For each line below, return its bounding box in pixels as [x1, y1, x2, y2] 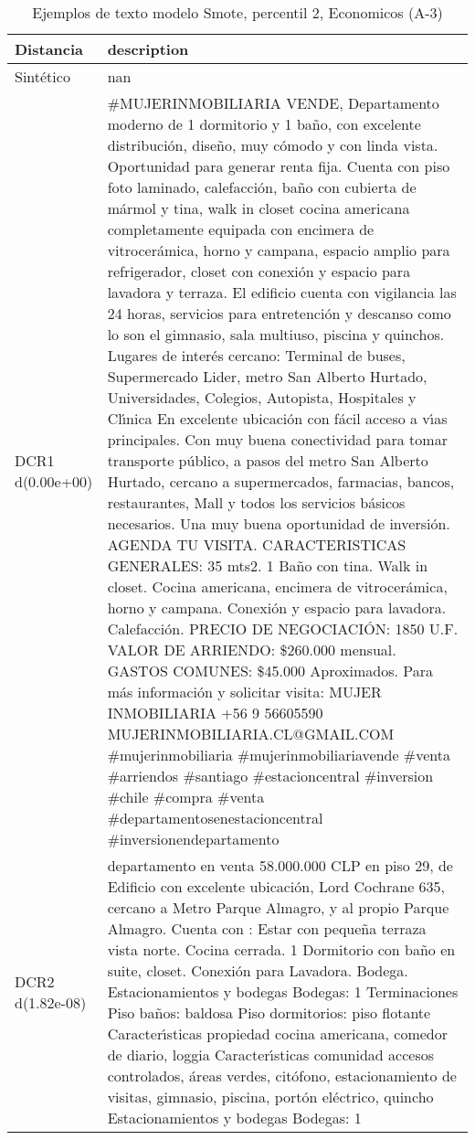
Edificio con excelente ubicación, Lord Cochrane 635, [107, 876, 446, 897]
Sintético [15, 66, 70, 87]
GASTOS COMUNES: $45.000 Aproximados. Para [107, 660, 433, 681]
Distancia [15, 38, 84, 59]
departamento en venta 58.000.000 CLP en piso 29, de [107, 855, 453, 876]
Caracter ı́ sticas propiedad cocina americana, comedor [107, 1023, 449, 1044]
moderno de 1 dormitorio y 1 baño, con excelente [107, 113, 421, 134]
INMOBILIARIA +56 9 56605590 [107, 702, 323, 723]
